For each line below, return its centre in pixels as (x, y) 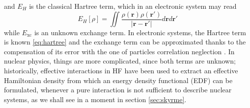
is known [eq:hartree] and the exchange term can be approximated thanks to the (125, 42)
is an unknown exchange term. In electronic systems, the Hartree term (140, 32)
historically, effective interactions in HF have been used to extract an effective (121, 71)
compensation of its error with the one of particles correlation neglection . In (119, 51)
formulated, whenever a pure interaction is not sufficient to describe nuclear (118, 90)
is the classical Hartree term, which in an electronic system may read (133, 6)
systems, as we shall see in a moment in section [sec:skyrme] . (95, 99)
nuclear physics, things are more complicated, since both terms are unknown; (120, 61)
